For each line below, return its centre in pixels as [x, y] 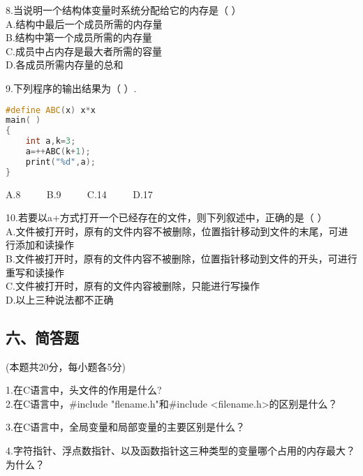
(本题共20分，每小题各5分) [66, 366]
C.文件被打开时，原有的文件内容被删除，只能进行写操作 [133, 286]
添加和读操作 [44, 245]
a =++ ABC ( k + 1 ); [58, 152]
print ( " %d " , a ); [60, 162]
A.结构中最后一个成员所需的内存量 [84, 23]
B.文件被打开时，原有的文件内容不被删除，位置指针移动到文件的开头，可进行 [181, 259]
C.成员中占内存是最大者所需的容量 [84, 51]
